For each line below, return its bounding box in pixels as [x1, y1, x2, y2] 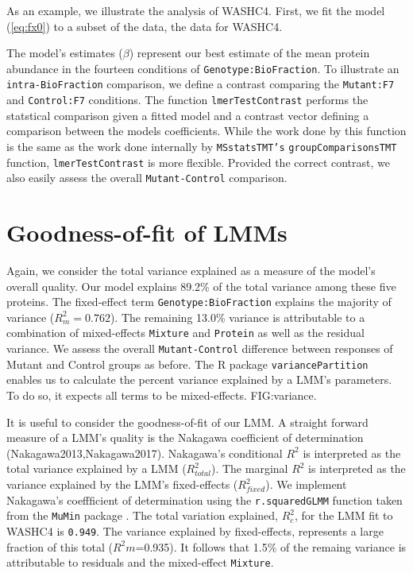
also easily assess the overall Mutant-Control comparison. [6, 169, 288, 186]
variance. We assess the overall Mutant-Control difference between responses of [6, 340, 393, 357]
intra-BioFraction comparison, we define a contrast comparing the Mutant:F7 [6, 75, 395, 92]
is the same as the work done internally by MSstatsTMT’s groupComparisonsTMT [6, 137, 397, 154]
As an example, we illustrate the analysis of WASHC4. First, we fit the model [6, 2, 385, 18]
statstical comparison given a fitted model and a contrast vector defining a [6, 106, 369, 123]
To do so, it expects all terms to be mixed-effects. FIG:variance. [6, 387, 317, 404]
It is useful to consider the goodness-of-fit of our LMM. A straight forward [6, 413, 369, 430]
